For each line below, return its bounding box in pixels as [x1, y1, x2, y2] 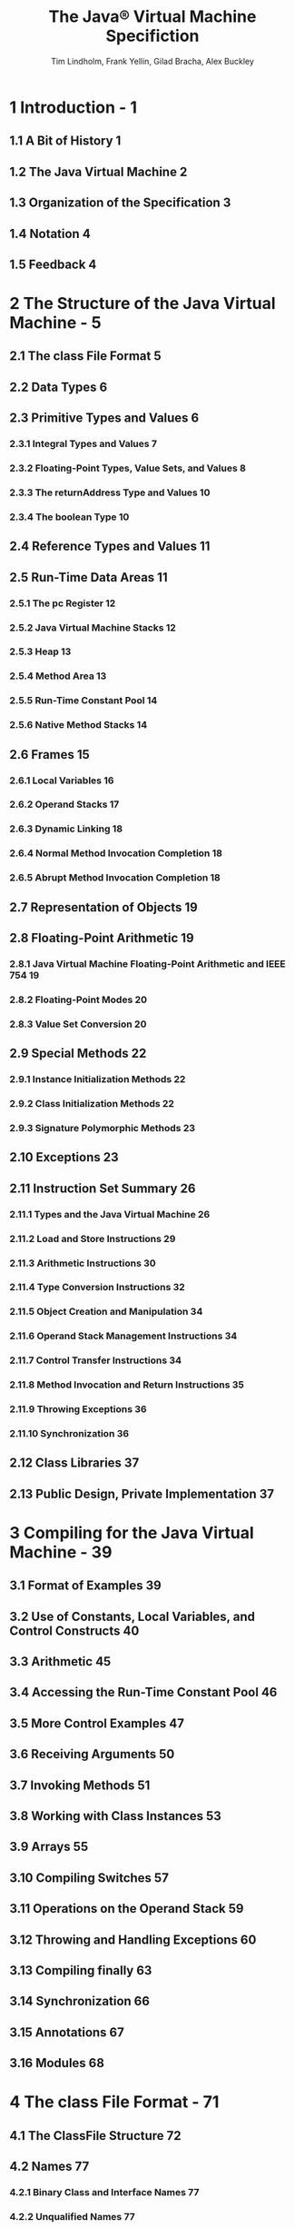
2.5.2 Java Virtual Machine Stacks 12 [9, 621, 177, 633]
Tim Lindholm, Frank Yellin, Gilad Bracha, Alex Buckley [51, 55, 254, 66]
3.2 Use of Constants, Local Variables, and [9, 1608, 256, 1624]
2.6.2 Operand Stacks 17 [9, 798, 120, 811]
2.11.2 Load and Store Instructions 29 [9, 1232, 176, 1245]
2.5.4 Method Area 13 [9, 670, 107, 682]
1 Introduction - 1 [9, 97, 138, 117]
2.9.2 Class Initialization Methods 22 [9, 1098, 175, 1110]
